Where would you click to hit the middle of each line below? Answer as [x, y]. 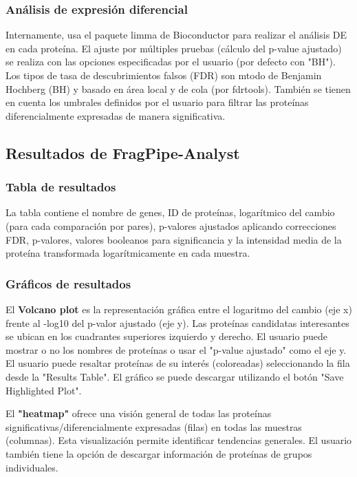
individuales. [32, 467]
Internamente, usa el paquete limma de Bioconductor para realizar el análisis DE [176, 35]
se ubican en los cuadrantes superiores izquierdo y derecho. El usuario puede [166, 336]
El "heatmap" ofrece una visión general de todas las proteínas [139, 413]
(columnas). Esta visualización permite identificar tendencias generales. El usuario [179, 440]
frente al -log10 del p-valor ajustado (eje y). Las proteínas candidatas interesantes [177, 322]
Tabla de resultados [61, 187]
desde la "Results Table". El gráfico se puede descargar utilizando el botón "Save [175, 376]
